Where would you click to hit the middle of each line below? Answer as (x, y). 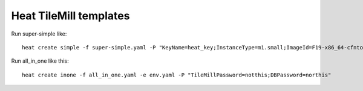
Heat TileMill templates (70, 16)
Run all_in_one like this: (40, 61)
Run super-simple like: (39, 34)
